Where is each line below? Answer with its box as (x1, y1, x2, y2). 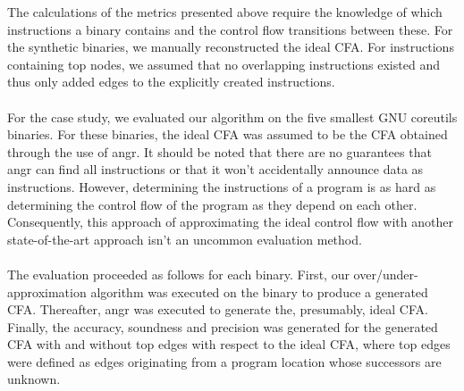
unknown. (7, 370, 61, 388)
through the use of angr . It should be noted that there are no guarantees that (7, 142, 432, 161)
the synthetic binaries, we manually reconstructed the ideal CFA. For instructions (7, 37, 454, 56)
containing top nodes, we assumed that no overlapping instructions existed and (7, 54, 440, 73)
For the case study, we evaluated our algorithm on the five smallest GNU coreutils (7, 107, 458, 126)
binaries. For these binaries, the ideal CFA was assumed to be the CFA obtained (7, 125, 448, 144)
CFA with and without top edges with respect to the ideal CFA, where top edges (7, 335, 451, 354)
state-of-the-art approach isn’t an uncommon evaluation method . (7, 229, 362, 248)
